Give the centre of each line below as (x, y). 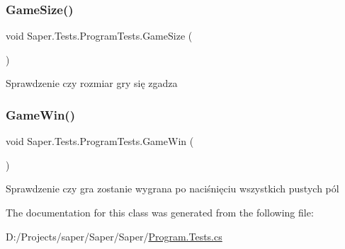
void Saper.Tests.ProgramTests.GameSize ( (99, 36)
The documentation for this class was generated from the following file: (160, 212)
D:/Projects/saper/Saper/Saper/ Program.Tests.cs (114, 236)
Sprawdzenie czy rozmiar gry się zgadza (92, 83)
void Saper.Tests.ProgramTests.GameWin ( (100, 141)
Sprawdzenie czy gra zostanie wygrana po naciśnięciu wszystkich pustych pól (172, 189)
